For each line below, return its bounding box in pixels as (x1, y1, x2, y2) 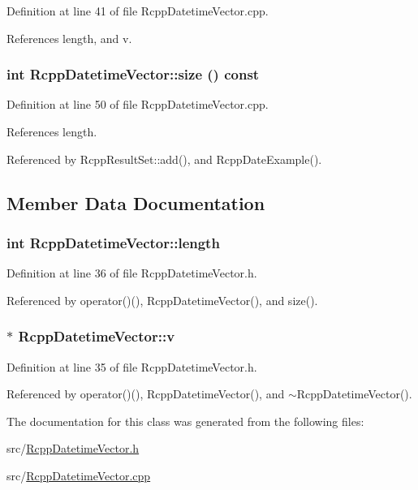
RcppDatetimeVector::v (18, 326, 175, 346)
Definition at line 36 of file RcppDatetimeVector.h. (6, 264, 257, 282)
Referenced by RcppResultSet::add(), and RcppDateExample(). (6, 150, 322, 167)
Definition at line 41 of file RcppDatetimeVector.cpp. (6, 2, 269, 19)
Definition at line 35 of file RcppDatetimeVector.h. (6, 358, 257, 375)
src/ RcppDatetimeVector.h (6, 440, 140, 457)
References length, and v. (6, 29, 132, 46)
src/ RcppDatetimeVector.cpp (6, 466, 151, 484)
